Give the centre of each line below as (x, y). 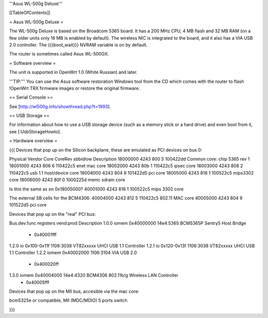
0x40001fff (45, 234)
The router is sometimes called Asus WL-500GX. (59, 54)
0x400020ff (46, 264)
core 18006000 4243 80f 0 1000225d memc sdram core (67, 180)
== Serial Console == (31, 97)
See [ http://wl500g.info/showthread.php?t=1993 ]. (60, 106)
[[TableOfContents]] (30, 13)
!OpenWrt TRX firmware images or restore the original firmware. (74, 88)
